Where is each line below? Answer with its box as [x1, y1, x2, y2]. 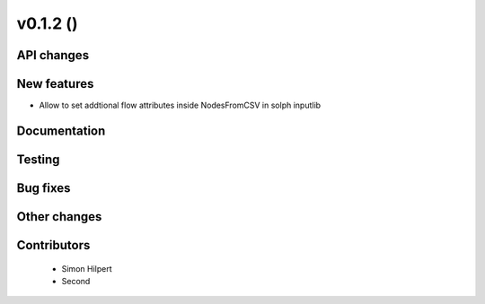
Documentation [16, 123, 106, 138]
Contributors [16, 238, 91, 253]
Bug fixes [16, 180, 71, 195]
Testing [16, 152, 60, 167]
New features [16, 76, 94, 91]
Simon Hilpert [61, 263, 112, 274]
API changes [16, 48, 90, 63]
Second [61, 275, 91, 286]
